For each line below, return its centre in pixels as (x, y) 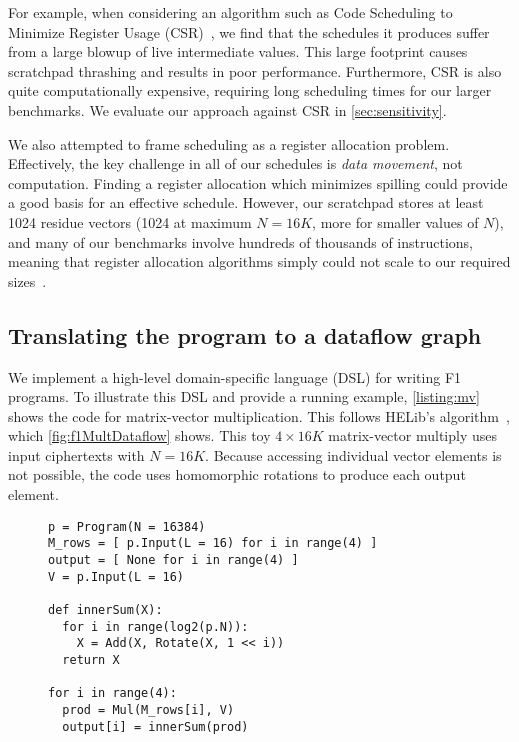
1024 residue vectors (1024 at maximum (130, 221)
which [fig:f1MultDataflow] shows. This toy (139, 435)
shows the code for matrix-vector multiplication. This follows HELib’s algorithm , (259, 415)
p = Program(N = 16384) (127, 526)
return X (91, 659)
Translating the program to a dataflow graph (245, 334)
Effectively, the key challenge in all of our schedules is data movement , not (235, 163)
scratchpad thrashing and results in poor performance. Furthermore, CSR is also (255, 70)
